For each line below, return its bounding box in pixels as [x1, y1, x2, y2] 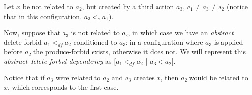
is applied [214, 37, 243, 47]
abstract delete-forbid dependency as [4, 56, 112, 66]
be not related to [22, 1, 73, 11]
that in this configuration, [4, 11, 82, 21]
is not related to [71, 27, 120, 38]
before [4, 46, 23, 57]
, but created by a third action [82, 1, 174, 11]
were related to [55, 72, 101, 82]
